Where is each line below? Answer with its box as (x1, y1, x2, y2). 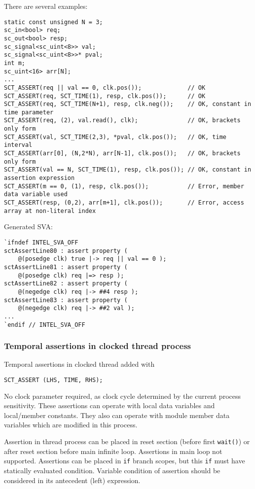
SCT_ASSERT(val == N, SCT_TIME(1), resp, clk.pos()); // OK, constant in (4, 166, 252, 174)
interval (4, 141, 33, 149)
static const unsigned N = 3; (4, 18, 103, 26)
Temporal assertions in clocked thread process (4, 340, 191, 352)
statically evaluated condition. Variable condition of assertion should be (4, 465, 220, 475)
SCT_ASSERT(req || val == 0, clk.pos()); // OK (4, 84, 206, 91)
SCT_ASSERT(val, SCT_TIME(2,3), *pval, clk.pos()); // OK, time (4, 133, 227, 140)
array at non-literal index (4, 207, 96, 214)
